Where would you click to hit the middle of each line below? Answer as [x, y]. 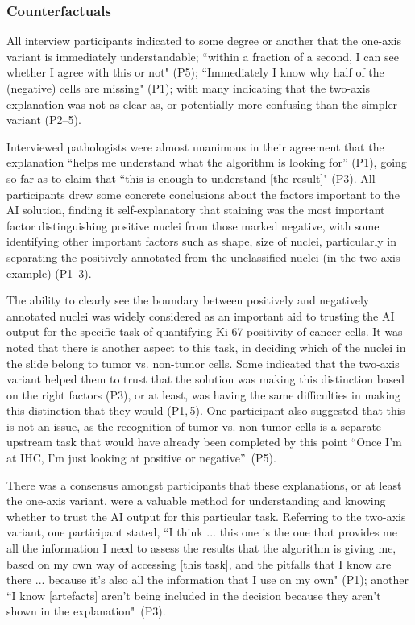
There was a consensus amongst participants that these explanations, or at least [204, 484]
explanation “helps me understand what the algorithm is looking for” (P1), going [207, 162]
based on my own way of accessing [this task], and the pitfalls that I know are [199, 563]
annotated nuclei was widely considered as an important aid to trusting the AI [201, 315]
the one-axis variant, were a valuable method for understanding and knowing [196, 501]
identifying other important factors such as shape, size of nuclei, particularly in [202, 241]
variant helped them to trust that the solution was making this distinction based [206, 379]
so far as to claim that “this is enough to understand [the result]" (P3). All [191, 178]
